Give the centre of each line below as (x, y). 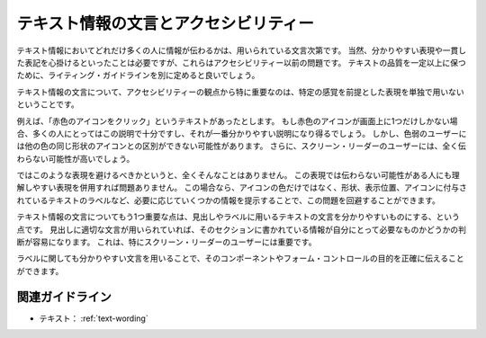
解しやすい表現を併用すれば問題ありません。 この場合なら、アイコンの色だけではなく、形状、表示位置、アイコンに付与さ (242, 188)
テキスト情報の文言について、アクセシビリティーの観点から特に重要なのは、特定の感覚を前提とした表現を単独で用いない (240, 92)
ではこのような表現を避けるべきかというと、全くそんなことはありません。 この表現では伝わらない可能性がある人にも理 (238, 175)
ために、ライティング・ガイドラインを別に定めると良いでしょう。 (138, 76)
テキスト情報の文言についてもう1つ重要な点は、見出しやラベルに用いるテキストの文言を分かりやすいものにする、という (238, 217)
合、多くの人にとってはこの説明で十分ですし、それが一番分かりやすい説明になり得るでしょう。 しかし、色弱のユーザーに (242, 133)
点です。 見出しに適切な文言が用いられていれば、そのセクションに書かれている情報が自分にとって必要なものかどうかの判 (242, 229)
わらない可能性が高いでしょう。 (76, 158)
